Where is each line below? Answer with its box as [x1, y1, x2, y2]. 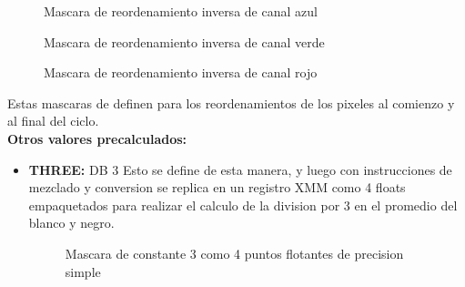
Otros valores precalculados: [7, 128, 187, 148]
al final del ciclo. [7, 111, 99, 130]
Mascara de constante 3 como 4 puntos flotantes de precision [65, 243, 404, 262]
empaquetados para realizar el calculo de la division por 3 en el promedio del [28, 195, 458, 214]
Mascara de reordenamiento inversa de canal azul [44, 2, 318, 20]
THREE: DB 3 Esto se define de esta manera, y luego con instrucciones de [28, 159, 452, 179]
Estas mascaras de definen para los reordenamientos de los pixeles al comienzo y [7, 93, 455, 112]
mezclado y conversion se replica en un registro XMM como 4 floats [28, 178, 406, 197]
